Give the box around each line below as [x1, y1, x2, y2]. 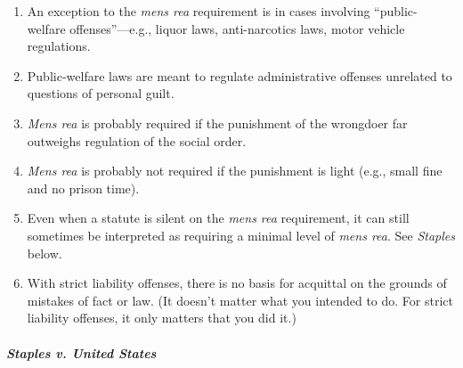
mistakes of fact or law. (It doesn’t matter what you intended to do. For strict [27, 290, 453, 309]
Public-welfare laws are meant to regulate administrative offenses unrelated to [27, 66, 452, 85]
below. [27, 243, 62, 262]
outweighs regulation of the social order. [27, 131, 247, 150]
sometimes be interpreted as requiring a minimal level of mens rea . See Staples [27, 225, 455, 244]
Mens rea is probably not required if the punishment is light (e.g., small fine [27, 161, 443, 180]
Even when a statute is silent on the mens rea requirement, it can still [27, 209, 410, 227]
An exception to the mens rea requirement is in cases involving [27, 2, 370, 20]
